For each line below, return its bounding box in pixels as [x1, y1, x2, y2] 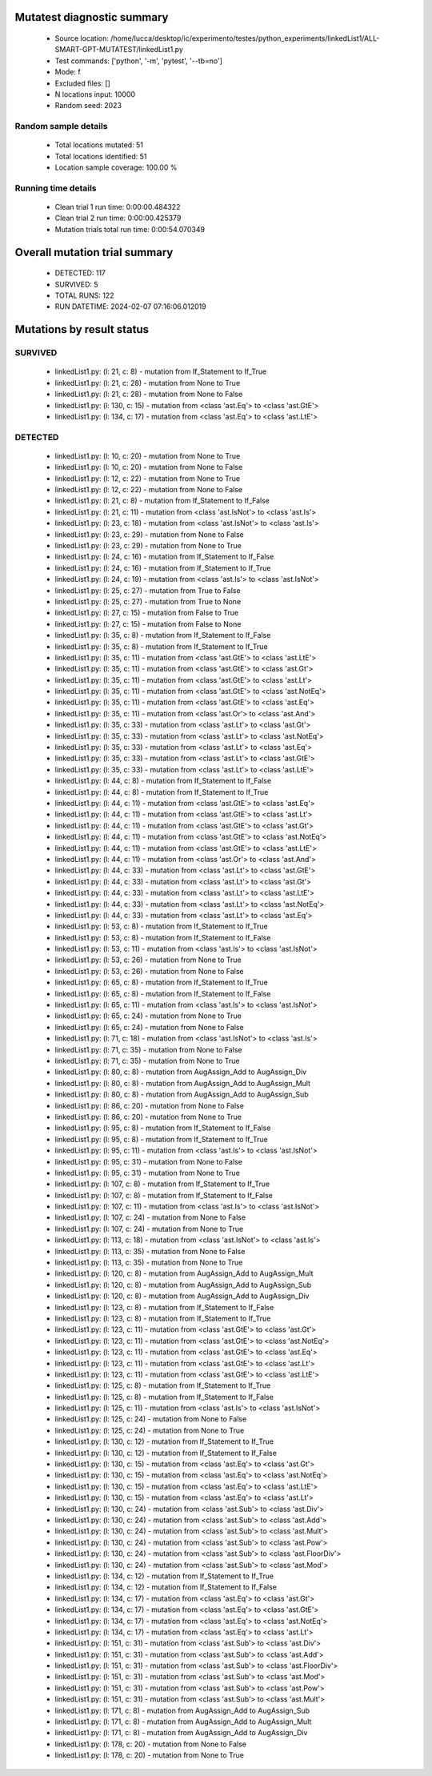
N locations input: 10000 [54, 89, 136, 99]
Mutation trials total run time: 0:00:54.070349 [54, 224, 206, 234]
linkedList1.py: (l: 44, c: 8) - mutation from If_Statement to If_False [54, 776, 272, 786]
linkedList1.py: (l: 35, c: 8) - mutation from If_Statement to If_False [54, 631, 271, 640]
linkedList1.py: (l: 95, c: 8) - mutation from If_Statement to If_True [54, 1134, 268, 1144]
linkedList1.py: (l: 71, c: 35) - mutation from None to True [54, 1056, 240, 1065]
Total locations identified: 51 [54, 151, 147, 161]
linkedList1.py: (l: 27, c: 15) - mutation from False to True [54, 608, 239, 618]
